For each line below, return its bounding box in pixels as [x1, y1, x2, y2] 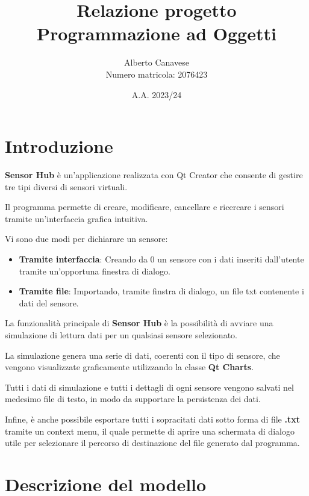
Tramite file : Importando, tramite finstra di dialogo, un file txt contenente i [19, 285, 304, 297]
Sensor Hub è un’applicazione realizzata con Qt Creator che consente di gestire [5, 169, 303, 181]
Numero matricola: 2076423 [105, 67, 208, 80]
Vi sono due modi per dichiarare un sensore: [5, 232, 168, 245]
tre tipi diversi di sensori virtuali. [5, 180, 128, 193]
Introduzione [5, 134, 113, 158]
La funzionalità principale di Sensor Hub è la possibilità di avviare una [5, 317, 273, 329]
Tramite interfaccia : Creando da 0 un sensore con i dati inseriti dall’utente [19, 253, 304, 265]
